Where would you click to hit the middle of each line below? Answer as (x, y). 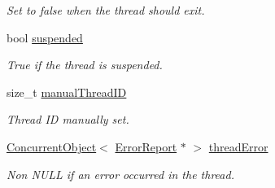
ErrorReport (146, 146)
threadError (238, 146)
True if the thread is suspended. (85, 65)
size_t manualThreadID (67, 92)
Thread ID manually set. (68, 119)
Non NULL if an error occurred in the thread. (120, 174)
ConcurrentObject (52, 146)
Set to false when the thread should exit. (106, 10)
